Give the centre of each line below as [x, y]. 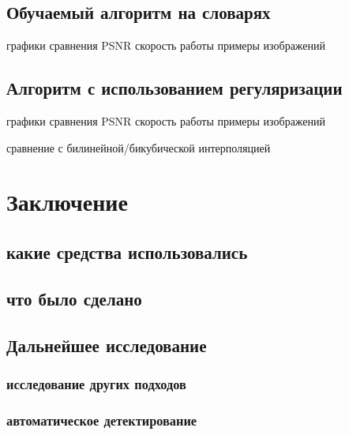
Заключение [67, 202]
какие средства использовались [127, 251]
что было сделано [74, 298]
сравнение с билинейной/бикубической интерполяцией [139, 147]
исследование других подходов [96, 383]
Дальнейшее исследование [107, 345]
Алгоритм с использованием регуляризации [174, 88]
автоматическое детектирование [102, 420]
